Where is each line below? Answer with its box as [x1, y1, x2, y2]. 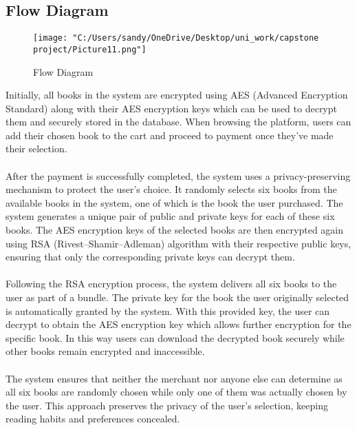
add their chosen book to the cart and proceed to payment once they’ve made [6, 127, 334, 142]
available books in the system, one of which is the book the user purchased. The [6, 195, 343, 209]
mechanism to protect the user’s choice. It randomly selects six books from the [6, 182, 337, 196]
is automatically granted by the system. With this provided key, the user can [6, 303, 330, 318]
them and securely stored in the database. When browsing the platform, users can [6, 114, 351, 129]
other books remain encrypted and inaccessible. [6, 344, 205, 358]
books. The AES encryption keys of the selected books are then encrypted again [6, 223, 344, 237]
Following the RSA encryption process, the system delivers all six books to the [6, 276, 337, 291]
